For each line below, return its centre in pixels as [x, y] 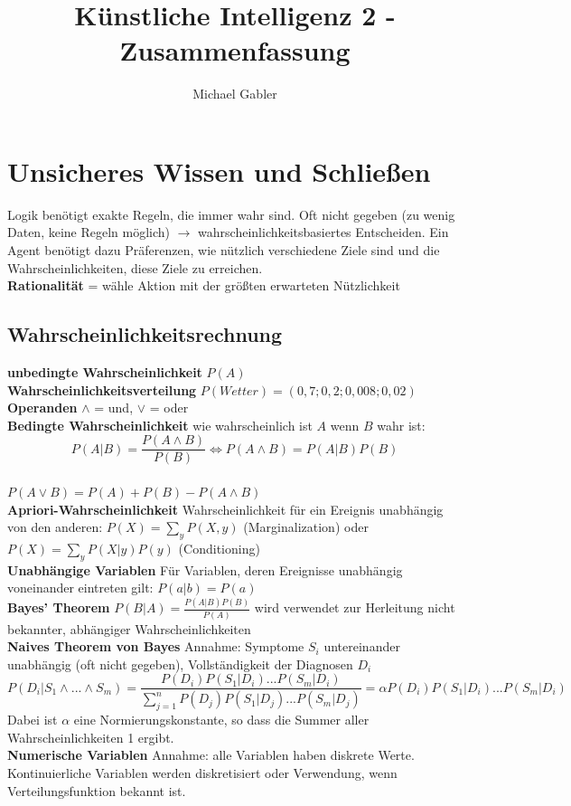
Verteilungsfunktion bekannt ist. [97, 790]
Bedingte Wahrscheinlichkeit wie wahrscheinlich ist [160, 425]
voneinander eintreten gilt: [80, 588]
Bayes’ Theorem [59, 607]
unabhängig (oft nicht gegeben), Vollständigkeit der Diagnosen [180, 664]
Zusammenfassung [235, 50]
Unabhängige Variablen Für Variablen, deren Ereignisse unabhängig [205, 569]
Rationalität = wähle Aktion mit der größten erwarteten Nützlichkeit [204, 285]
